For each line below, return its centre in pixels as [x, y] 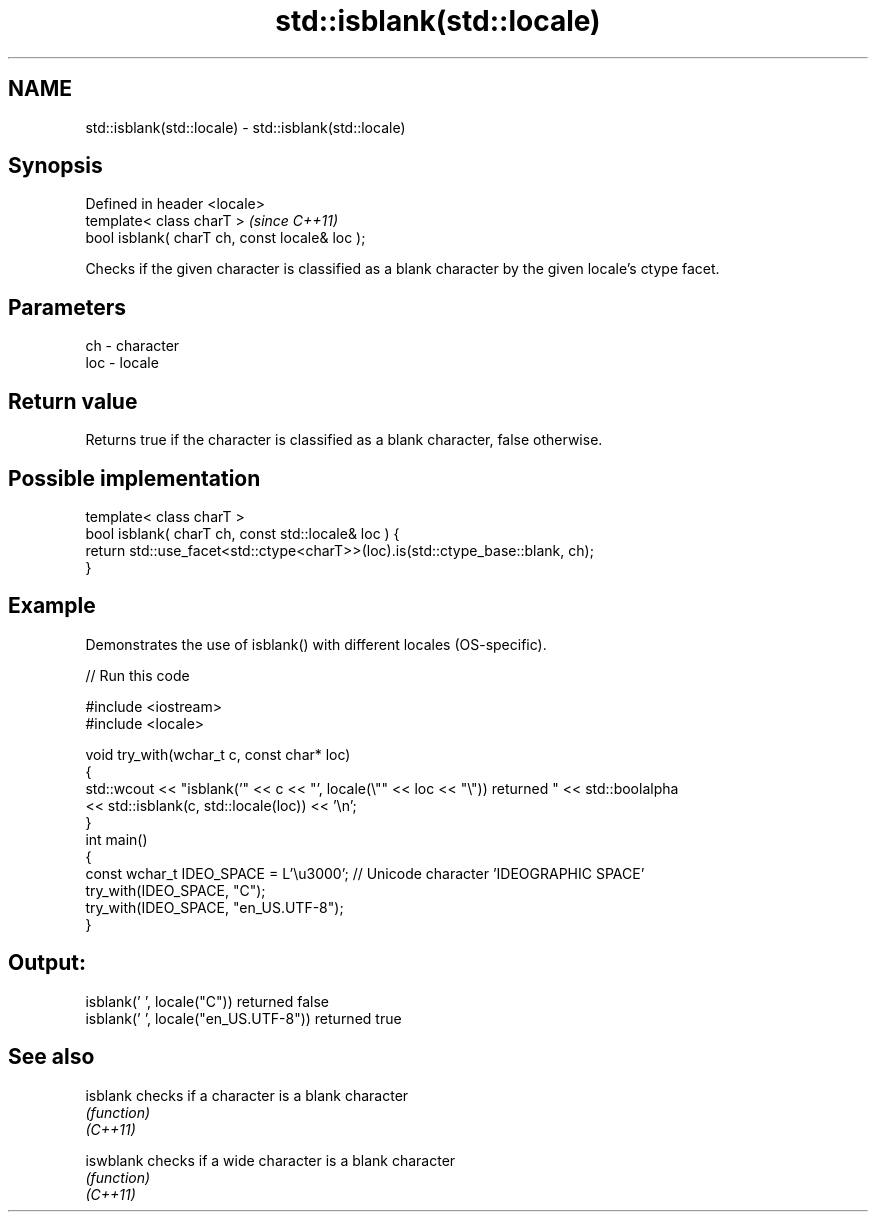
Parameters [67, 307]
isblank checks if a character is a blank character [247, 1095]
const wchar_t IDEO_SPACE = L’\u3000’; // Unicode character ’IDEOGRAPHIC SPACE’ [365, 873]
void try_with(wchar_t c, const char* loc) [218, 754]
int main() [116, 839]
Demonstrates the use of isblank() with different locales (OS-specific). [316, 644]
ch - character [132, 346]
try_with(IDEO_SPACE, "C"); [175, 890]
